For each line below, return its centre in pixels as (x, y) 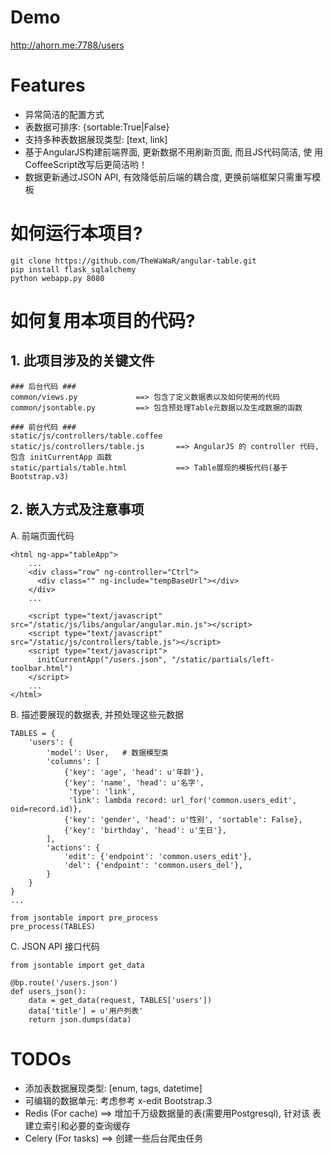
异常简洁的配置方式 (64, 114)
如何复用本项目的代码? (103, 321)
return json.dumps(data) (80, 1019)
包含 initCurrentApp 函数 (61, 457)
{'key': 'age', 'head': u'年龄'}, (134, 772)
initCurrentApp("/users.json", (102, 659)
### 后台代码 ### (43, 386)
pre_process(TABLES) (53, 926)
